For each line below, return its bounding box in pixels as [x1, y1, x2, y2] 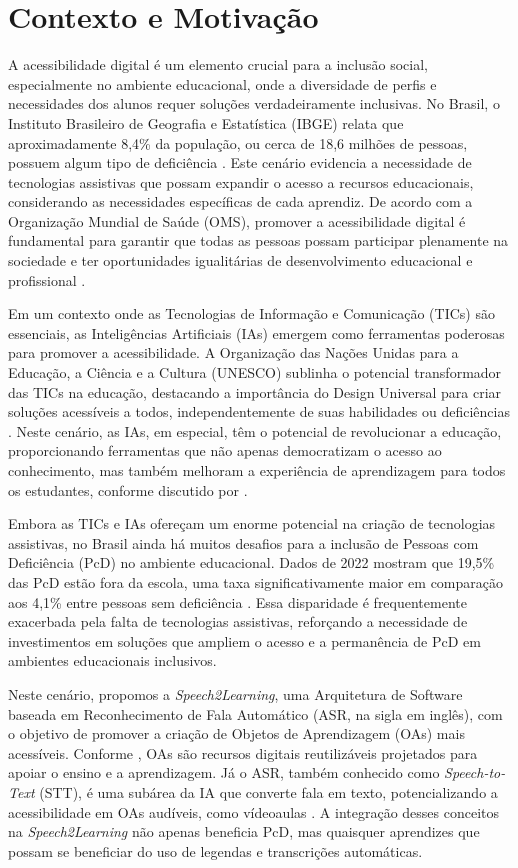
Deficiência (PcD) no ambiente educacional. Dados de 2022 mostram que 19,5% [8, 552, 495, 573]
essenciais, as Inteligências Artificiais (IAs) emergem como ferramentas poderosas [8, 322, 505, 343]
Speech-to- [444, 762, 506, 783]
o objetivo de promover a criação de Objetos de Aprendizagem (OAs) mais [8, 723, 465, 744]
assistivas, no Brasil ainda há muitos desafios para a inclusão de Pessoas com [8, 532, 479, 553]
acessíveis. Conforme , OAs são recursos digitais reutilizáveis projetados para [8, 742, 478, 763]
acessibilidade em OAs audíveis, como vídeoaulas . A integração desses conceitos [8, 801, 500, 822]
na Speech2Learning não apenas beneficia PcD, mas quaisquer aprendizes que [8, 821, 480, 842]
